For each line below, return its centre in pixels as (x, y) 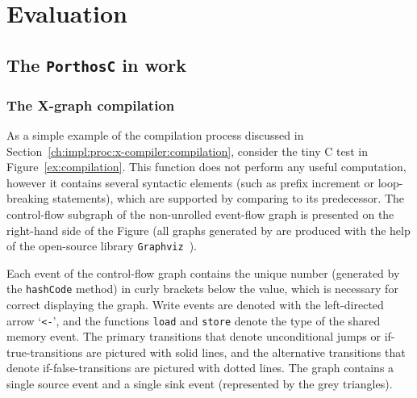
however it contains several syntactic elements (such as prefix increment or (190, 182)
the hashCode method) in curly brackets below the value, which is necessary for (202, 289)
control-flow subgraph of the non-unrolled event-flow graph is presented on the (200, 214)
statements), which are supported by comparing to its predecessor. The (229, 198)
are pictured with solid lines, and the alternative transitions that (246, 352)
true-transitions (45, 352)
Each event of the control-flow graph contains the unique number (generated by (203, 272)
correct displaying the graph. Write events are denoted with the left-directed (195, 305)
